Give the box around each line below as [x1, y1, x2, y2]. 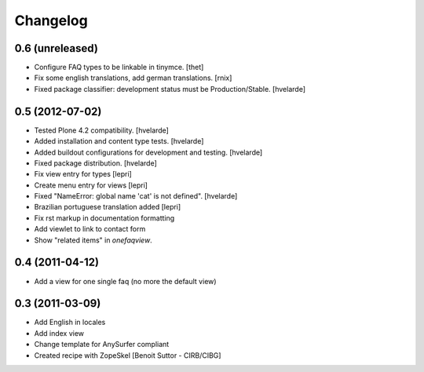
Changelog [14, 12, 88, 29]
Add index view [34, 328, 85, 337]
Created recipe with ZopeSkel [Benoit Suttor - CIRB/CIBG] [34, 350, 221, 360]
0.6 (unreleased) [14, 42, 98, 55]
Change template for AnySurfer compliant [34, 340, 170, 349]
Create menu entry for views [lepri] [34, 181, 148, 190]
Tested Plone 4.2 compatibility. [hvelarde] [34, 126, 169, 135]
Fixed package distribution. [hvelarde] [34, 158, 157, 168]
